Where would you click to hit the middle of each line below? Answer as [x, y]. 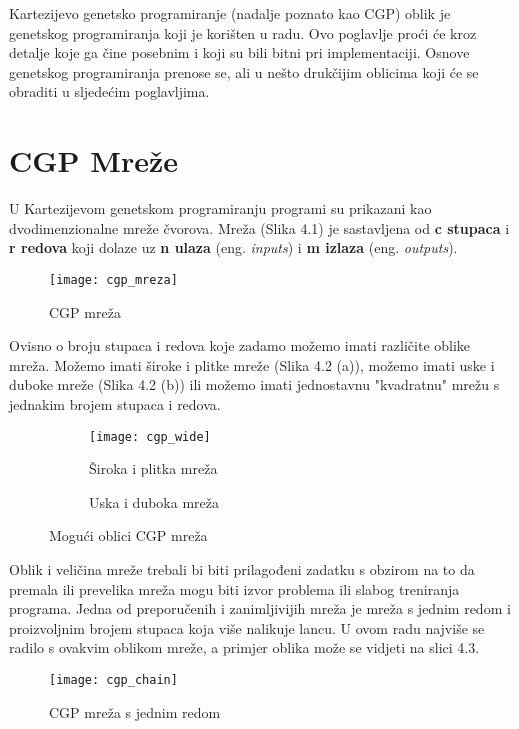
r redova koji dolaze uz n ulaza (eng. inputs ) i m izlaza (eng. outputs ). [233, 247]
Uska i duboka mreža [154, 501]
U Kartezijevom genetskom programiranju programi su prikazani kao [220, 208]
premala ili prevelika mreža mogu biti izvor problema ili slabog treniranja [234, 588]
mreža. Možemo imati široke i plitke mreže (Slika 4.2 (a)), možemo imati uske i [252, 364]
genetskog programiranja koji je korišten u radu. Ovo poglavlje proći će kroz [243, 32]
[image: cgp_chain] [113, 679]
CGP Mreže [93, 160]
